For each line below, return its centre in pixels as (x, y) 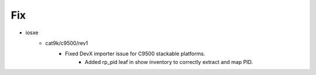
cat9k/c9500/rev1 (67, 43)
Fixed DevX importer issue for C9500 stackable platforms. (135, 54)
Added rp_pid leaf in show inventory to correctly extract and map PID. (169, 62)
